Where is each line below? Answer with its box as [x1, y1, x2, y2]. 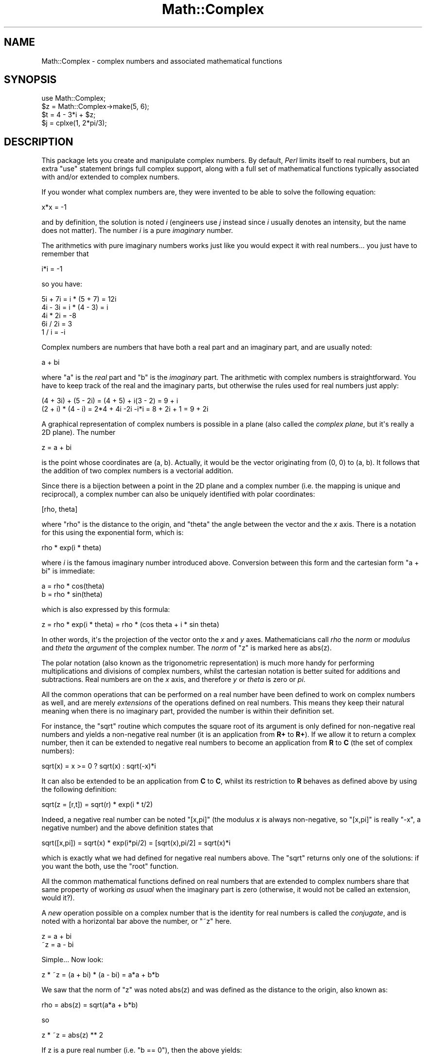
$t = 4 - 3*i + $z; [41, 110, 96, 119]
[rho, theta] [41, 505, 78, 514]
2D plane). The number [41, 428, 116, 437]
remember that [41, 250, 89, 258]
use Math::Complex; [41, 94, 106, 103]
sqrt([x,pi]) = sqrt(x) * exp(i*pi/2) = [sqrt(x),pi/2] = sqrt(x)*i [41, 839, 231, 847]
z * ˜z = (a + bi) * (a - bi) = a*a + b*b [41, 970, 160, 979]
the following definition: [41, 785, 117, 794]
